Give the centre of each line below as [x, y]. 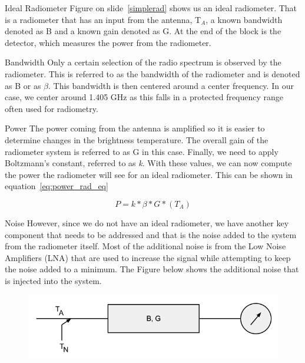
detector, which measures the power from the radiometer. [108, 42]
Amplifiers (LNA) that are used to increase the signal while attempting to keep [148, 257]
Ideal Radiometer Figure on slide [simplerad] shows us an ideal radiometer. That [151, 8]
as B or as [23, 85]
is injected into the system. [53, 280]
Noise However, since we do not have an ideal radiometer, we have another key [147, 222]
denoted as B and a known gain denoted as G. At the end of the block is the [143, 31]
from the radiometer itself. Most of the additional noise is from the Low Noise [145, 246]
